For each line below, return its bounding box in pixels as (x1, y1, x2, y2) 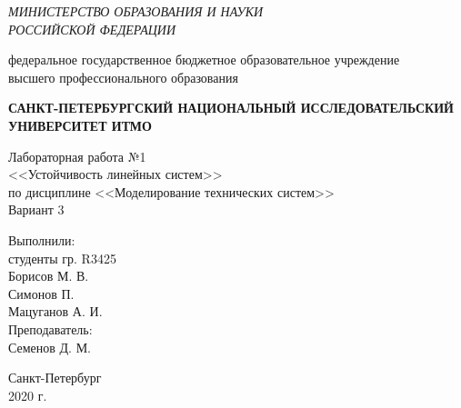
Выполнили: (8, 230, 75, 249)
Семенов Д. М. (8, 337, 92, 356)
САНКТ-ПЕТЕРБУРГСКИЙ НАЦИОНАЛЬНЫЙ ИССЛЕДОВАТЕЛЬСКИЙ (8, 98, 454, 117)
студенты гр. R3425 (8, 248, 116, 267)
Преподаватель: (8, 319, 93, 338)
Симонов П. (8, 284, 75, 303)
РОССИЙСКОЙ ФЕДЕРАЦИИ (8, 19, 176, 38)
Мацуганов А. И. (8, 302, 103, 321)
